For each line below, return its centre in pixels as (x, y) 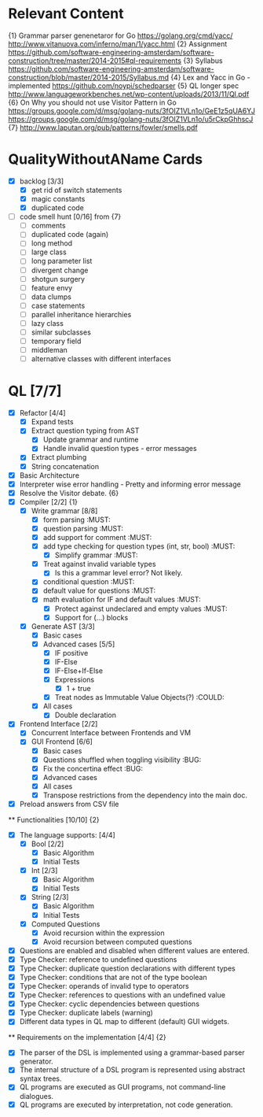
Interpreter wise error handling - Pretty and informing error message (130, 484)
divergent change (60, 270)
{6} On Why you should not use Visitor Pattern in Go (92, 102)
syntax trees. (40, 1078)
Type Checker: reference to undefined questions (98, 959)
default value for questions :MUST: (99, 590)
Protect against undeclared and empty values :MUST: (141, 608)
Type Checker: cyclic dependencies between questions (110, 1004)
